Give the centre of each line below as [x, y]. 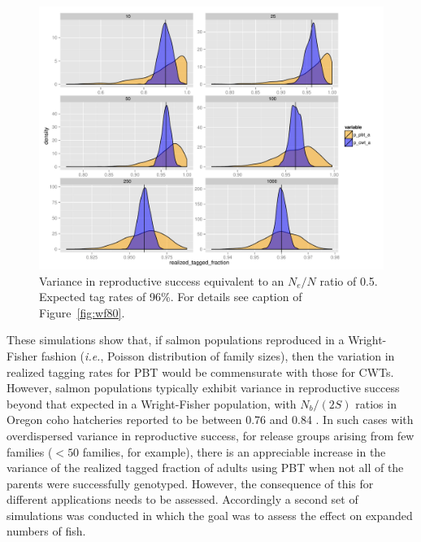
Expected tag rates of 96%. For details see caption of [171, 297]
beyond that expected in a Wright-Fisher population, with [152, 403]
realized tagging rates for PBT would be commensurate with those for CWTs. [200, 372]
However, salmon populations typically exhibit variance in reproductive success [203, 388]
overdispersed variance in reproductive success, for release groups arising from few [210, 435]
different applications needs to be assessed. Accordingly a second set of [182, 499]
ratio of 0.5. [349, 280]
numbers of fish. [46, 531]
